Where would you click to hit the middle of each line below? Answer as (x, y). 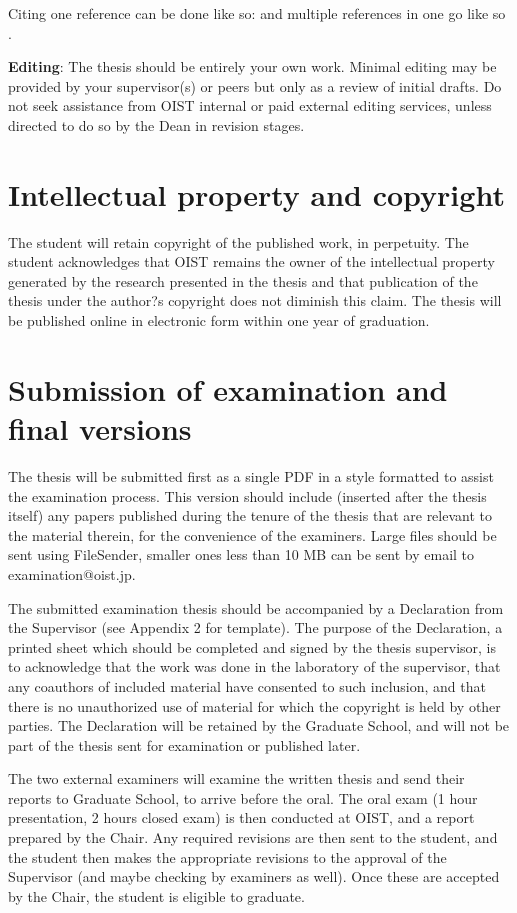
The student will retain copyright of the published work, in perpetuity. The (238, 241)
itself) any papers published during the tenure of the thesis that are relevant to (250, 515)
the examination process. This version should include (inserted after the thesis (247, 495)
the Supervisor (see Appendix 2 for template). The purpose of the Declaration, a (255, 627)
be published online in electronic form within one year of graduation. (219, 320)
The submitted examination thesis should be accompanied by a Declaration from (256, 607)
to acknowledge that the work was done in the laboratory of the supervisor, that (254, 666)
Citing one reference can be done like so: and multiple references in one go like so (257, 13)
